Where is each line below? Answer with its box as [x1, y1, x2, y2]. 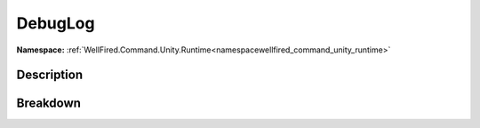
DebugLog [16, 13, 95, 33]
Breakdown [16, 96, 82, 111]
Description [16, 68, 84, 83]
